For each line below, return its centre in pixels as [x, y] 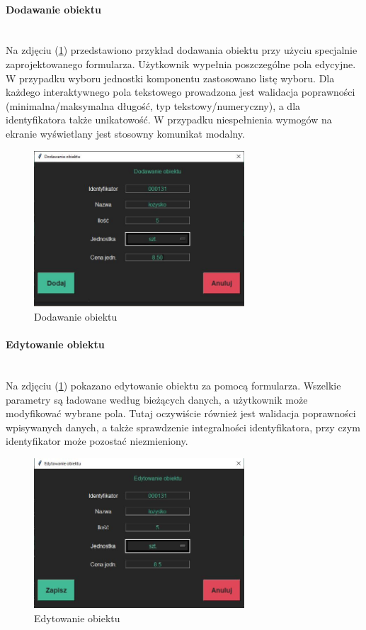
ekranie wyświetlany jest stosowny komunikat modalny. [125, 133]
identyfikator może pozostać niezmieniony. [97, 441]
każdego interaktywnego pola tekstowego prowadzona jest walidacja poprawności [181, 92]
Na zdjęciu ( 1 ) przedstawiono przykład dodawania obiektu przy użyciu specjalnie [182, 50]
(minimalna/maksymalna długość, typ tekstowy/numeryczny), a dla [153, 105]
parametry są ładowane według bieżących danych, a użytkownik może [157, 399]
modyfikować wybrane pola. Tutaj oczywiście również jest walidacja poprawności [181, 413]
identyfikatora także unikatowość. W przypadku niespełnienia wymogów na [169, 120]
